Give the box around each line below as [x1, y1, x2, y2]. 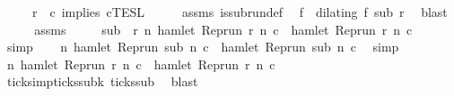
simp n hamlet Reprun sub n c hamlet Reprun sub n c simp [6, 37, 399, 56]
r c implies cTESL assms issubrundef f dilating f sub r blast [31, 3, 448, 20]
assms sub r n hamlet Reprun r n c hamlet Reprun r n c [34, 20, 413, 38]
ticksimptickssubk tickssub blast [6, 72, 198, 91]
